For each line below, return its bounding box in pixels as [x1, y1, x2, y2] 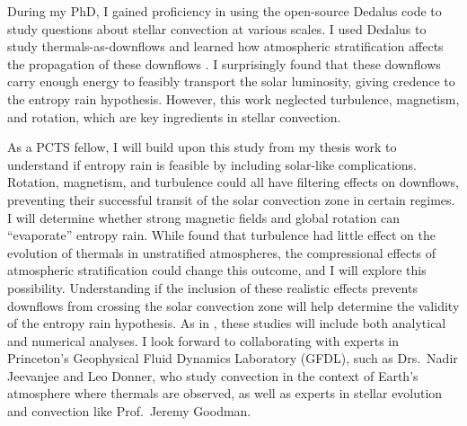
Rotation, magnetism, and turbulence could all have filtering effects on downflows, [7, 173, 459, 191]
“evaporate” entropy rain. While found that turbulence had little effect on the [7, 226, 436, 244]
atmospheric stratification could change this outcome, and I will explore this [7, 261, 427, 280]
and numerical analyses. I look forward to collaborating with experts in [7, 331, 400, 350]
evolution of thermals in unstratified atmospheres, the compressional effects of [7, 243, 436, 262]
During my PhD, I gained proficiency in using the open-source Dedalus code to [7, 2, 442, 20]
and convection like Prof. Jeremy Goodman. [7, 402, 251, 421]
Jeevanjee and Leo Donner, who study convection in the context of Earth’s [7, 366, 419, 385]
